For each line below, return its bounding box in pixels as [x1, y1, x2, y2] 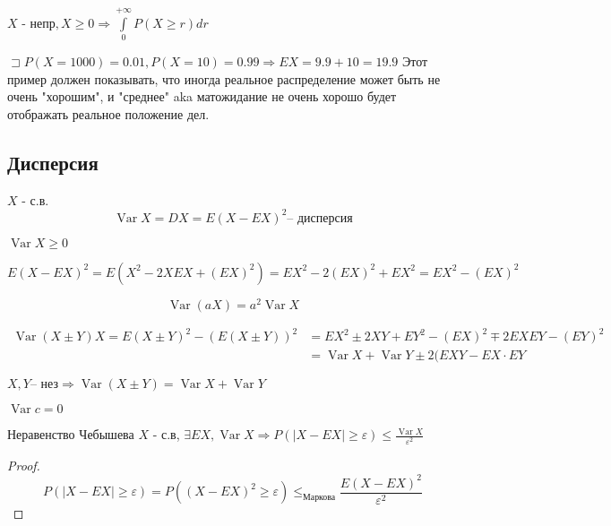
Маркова [303, 492, 336, 502]
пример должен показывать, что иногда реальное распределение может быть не [7, 69, 441, 88]
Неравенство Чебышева [7, 425, 134, 444]
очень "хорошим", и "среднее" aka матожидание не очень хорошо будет [7, 87, 397, 106]
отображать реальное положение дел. [7, 104, 210, 123]
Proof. [7, 455, 40, 474]
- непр [22, 17, 56, 30]
